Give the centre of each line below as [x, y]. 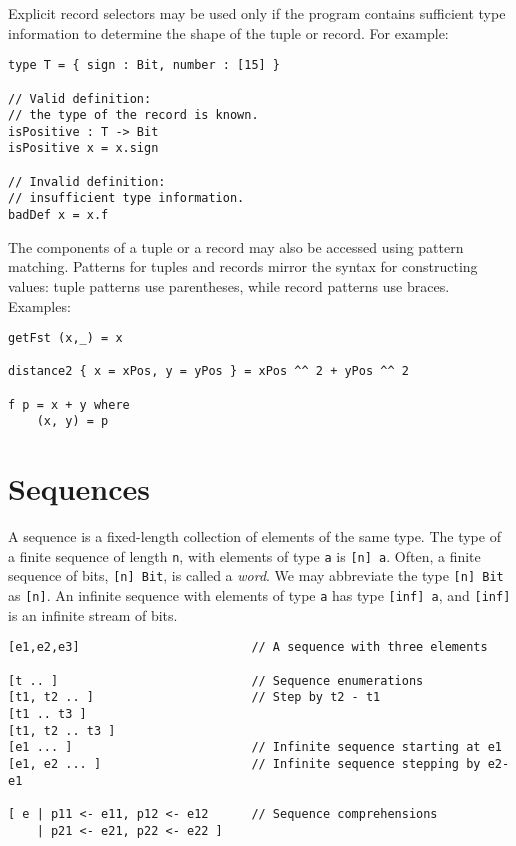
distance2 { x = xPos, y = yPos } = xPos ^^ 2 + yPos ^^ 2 [208, 371]
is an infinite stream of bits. [93, 614]
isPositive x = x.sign [83, 148]
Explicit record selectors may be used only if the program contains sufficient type [257, 13]
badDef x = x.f [58, 215]
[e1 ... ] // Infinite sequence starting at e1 [255, 747]
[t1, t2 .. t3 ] [62, 730]
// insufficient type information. [126, 198]
